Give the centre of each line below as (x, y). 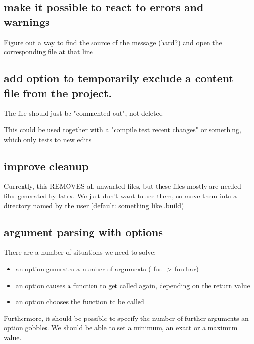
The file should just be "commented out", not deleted (83, 113)
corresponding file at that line (48, 52)
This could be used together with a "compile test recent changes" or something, (123, 129)
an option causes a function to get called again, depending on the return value (133, 285)
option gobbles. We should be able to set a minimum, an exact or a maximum (121, 328)
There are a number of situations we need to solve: (80, 252)
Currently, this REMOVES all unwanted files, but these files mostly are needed (123, 186)
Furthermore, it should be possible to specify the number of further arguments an (126, 318)
